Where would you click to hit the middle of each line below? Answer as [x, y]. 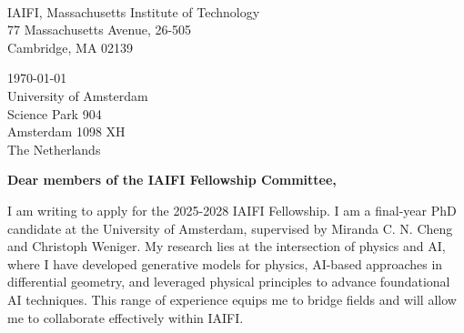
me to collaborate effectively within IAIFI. [126, 317]
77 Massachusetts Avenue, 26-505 [100, 30]
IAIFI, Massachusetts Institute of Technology [134, 11]
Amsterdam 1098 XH [66, 131]
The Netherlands [54, 149]
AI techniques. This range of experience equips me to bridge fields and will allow [232, 299]
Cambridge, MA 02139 [71, 47]
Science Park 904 [55, 113]
